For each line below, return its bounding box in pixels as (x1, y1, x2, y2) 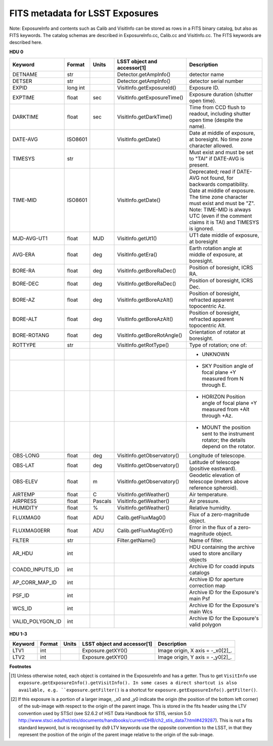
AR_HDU (12, 550, 33, 557)
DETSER (12, 77, 32, 85)
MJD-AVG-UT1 (12, 235, 48, 242)
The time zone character (189, 193, 248, 201)
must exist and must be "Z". (189, 200, 255, 207)
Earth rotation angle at (189, 245, 242, 252)
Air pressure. (189, 498, 220, 505)
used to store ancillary (189, 550, 242, 557)
